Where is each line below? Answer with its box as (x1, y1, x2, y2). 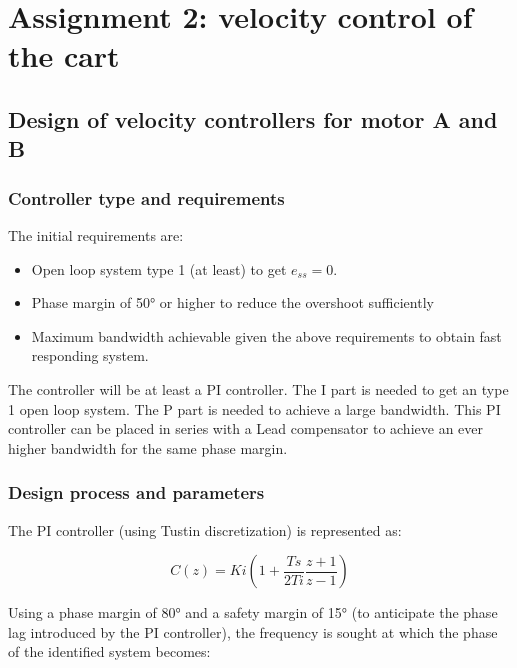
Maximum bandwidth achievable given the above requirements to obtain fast (31, 325, 502, 346)
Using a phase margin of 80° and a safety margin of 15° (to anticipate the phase (8, 602, 498, 623)
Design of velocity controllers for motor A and (8, 103, 498, 134)
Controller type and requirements (8, 185, 285, 210)
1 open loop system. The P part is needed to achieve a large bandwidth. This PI (8, 398, 501, 419)
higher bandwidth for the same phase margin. (8, 437, 288, 458)
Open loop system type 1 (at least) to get (31, 258, 287, 279)
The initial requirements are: (8, 224, 184, 245)
